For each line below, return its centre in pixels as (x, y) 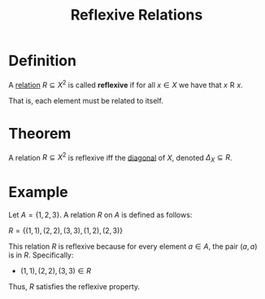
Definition (43, 61)
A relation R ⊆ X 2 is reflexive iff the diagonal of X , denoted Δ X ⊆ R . (121, 157)
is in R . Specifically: (41, 255)
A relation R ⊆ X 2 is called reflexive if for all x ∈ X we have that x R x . (126, 84)
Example (38, 192)
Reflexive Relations (137, 15)
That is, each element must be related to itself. (86, 100)
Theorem (40, 133)
